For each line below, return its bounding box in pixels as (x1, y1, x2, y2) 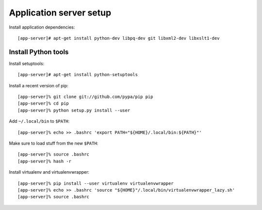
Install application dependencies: (9, 24, 75, 30)
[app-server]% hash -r (17, 158, 72, 164)
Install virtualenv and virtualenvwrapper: (9, 169, 90, 175)
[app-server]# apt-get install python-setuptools (17, 72, 138, 78)
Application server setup (9, 7, 112, 18)
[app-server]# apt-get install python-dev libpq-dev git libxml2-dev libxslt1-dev (17, 35, 220, 41)
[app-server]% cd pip (17, 101, 69, 106)
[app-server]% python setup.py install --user (17, 107, 131, 113)
